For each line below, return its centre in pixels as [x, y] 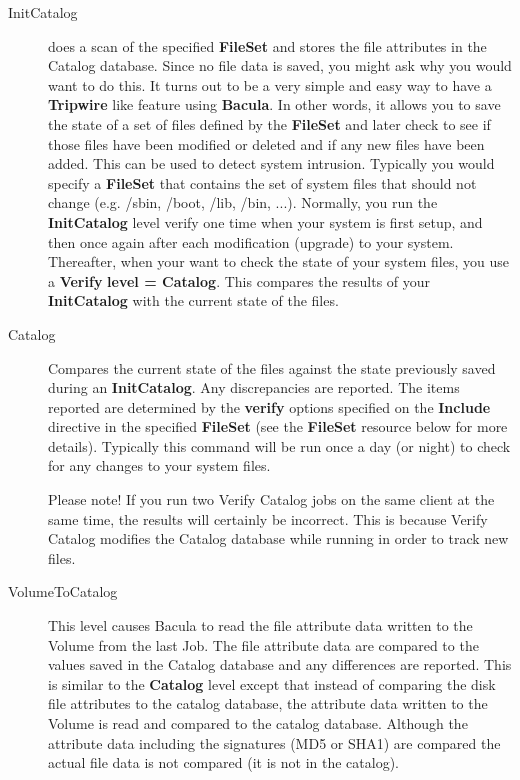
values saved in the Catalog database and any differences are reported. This [280, 664]
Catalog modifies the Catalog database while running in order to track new [278, 538]
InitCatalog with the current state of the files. [193, 300]
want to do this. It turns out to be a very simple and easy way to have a [270, 84]
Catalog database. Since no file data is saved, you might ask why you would [280, 65]
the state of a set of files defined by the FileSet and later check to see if [269, 123]
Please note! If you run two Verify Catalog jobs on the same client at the [271, 499]
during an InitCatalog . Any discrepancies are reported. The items [254, 387]
